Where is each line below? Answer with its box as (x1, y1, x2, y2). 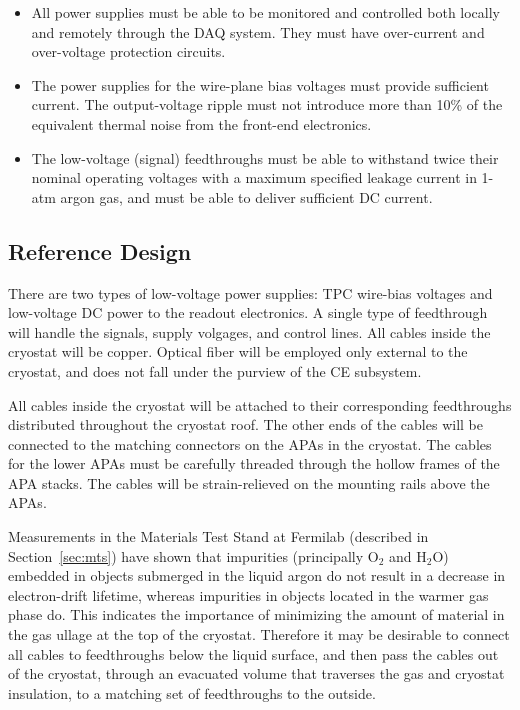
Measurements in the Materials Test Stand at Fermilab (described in (8, 526, 429, 547)
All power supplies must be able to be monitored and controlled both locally (31, 2, 500, 22)
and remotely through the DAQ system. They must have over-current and (31, 21, 485, 42)
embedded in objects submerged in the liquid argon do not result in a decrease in (8, 565, 506, 586)
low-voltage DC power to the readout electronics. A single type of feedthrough (8, 302, 488, 323)
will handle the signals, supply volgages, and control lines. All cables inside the (8, 321, 491, 342)
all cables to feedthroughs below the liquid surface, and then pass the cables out (8, 643, 499, 664)
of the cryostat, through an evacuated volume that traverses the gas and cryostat (8, 663, 505, 684)
